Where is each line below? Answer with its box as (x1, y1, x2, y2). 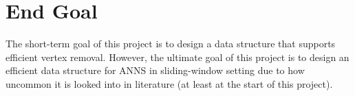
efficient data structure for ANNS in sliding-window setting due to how (6, 63, 305, 77)
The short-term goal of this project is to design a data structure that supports (6, 36, 336, 51)
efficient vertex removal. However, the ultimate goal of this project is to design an (6, 49, 349, 64)
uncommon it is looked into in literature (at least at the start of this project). (6, 76, 333, 91)
